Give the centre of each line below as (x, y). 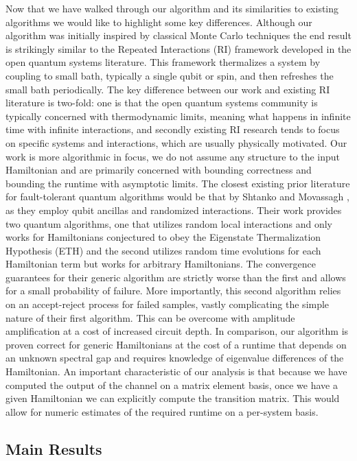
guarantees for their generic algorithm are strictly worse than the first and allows (176, 277)
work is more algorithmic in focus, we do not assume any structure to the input (173, 156)
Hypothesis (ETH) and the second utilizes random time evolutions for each (163, 250)
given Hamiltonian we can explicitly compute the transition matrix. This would (173, 398)
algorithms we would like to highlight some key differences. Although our (159, 22)
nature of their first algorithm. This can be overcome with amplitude (150, 317)
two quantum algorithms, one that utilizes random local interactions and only (169, 223)
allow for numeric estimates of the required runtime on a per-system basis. (162, 411)
